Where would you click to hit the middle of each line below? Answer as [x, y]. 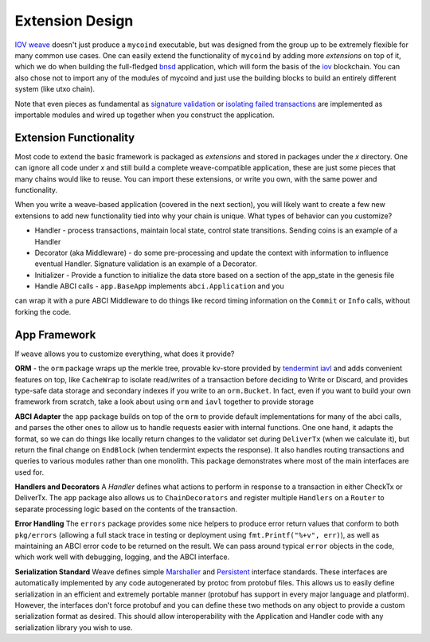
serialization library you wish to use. [74, 627]
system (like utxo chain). [55, 89]
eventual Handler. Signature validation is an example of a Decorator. [146, 264]
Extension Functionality [75, 137]
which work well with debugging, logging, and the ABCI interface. [122, 557]
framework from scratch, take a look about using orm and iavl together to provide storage [164, 401]
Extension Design [74, 21]
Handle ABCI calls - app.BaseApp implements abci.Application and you [159, 286]
